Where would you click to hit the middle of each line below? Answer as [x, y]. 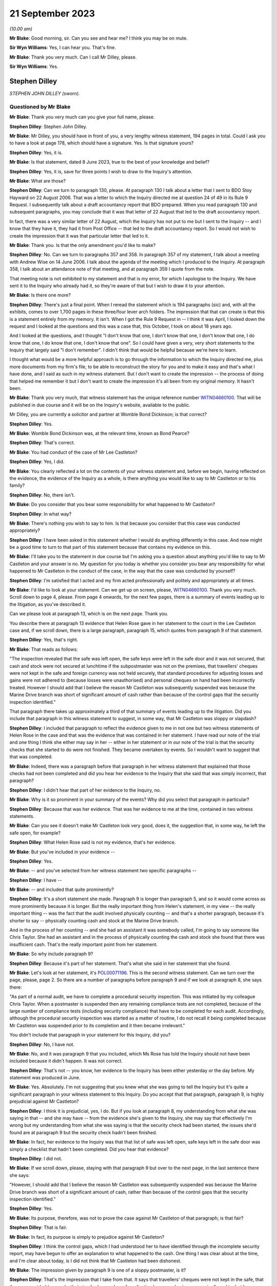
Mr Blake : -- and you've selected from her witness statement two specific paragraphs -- [103, 871]
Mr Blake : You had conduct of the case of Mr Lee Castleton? [74, 452]
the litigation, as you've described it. [48, 604]
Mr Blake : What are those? [38, 181]
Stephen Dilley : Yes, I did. [37, 462]
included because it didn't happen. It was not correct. [66, 1061]
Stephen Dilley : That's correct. [42, 443]
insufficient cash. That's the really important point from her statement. [84, 944]
